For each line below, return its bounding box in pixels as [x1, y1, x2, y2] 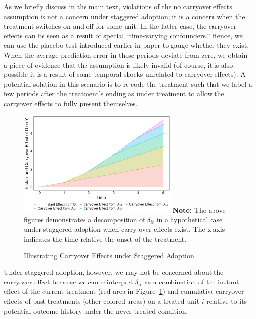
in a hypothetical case [156, 214, 223, 224]
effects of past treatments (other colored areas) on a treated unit [4, 295, 200, 306]
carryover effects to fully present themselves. [4, 98, 138, 108]
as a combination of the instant [144, 276, 239, 286]
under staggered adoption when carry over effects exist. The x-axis [24, 224, 225, 234]
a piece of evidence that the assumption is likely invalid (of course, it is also [4, 59, 233, 70]
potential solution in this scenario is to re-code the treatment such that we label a [4, 78, 252, 89]
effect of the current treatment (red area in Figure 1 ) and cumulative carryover [4, 286, 244, 296]
